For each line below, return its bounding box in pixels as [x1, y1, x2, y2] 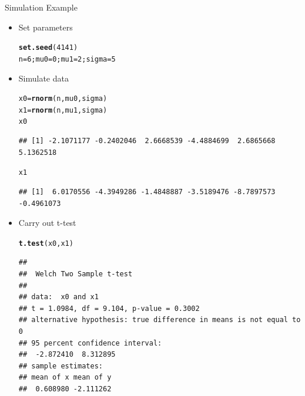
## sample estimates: [18, 361, 103, 370]
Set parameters [18, 21, 73, 33]
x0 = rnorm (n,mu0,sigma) [18, 94, 108, 103]
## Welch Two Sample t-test [18, 269, 133, 278]
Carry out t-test [18, 216, 76, 229]
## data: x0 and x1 [18, 293, 99, 302]
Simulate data [18, 72, 69, 84]
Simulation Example [5, 1, 78, 13]
